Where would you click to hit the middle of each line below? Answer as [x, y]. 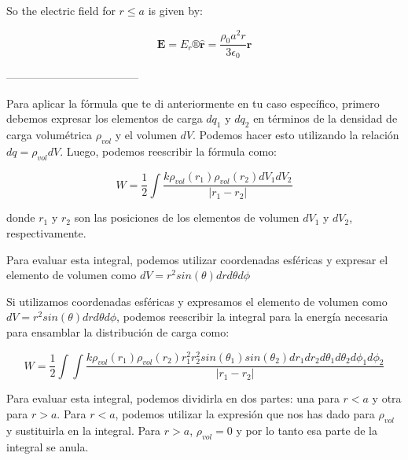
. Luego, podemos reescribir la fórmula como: [168, 151]
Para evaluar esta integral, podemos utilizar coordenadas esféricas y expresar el [197, 259]
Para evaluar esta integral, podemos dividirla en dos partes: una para [173, 398]
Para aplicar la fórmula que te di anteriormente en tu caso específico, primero [193, 103]
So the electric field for [61, 10]
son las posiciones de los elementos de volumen [187, 217]
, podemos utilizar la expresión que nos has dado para [245, 414]
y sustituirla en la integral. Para [84, 430]
